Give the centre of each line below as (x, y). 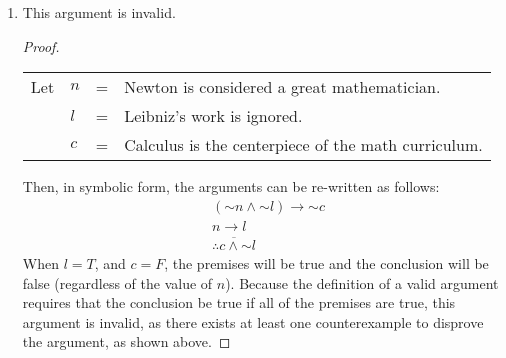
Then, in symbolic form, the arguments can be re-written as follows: (231, 186)
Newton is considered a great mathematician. (282, 87)
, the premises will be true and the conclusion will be (326, 263)
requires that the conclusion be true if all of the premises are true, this (239, 302)
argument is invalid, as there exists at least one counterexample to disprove (253, 321)
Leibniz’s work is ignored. (213, 116)
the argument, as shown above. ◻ (126, 341)
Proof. (41, 45)
